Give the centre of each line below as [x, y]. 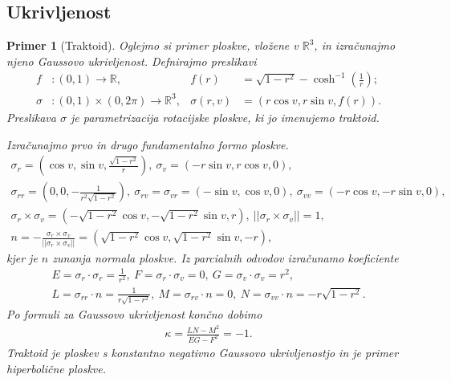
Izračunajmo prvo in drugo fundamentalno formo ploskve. [148, 144]
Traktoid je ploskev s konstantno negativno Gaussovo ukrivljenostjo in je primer [203, 352]
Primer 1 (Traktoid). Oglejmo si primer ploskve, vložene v [152, 45]
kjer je [22, 257]
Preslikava [31, 117]
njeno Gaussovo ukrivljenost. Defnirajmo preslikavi [132, 61]
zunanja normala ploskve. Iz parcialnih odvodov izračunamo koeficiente [225, 257]
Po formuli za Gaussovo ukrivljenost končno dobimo [134, 314]
